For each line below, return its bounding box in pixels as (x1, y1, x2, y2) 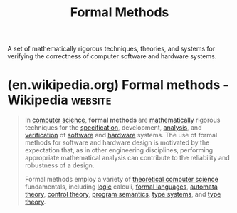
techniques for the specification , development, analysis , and (24, 123, 202, 132)
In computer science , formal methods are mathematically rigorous (24, 115, 221, 125)
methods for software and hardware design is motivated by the (24, 138, 210, 147)
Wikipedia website (7, 92, 112, 108)
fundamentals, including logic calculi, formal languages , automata (24, 182, 218, 191)
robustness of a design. (24, 161, 95, 170)
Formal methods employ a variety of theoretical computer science (24, 175, 218, 184)
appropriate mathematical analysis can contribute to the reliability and (24, 154, 230, 162)
